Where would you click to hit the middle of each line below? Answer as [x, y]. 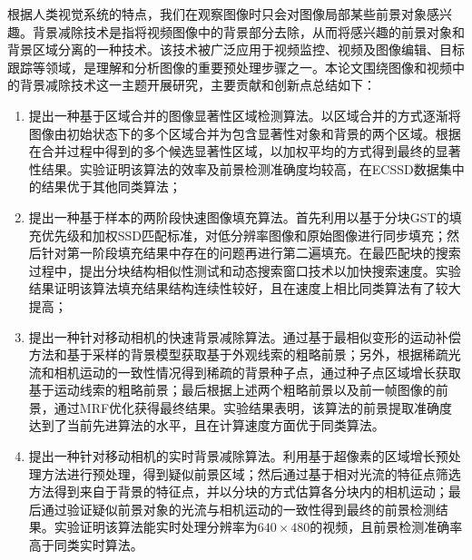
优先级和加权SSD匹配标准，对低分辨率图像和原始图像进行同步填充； [244, 235]
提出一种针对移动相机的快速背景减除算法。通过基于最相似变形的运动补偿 [245, 336]
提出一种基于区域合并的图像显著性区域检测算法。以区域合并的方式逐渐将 [245, 115]
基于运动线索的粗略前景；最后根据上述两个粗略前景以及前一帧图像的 [232, 390]
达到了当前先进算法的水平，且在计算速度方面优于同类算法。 [206, 425]
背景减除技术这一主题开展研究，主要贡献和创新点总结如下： [197, 85]
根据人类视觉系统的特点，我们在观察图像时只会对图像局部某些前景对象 [217, 14]
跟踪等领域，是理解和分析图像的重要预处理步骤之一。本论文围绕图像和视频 [230, 67]
